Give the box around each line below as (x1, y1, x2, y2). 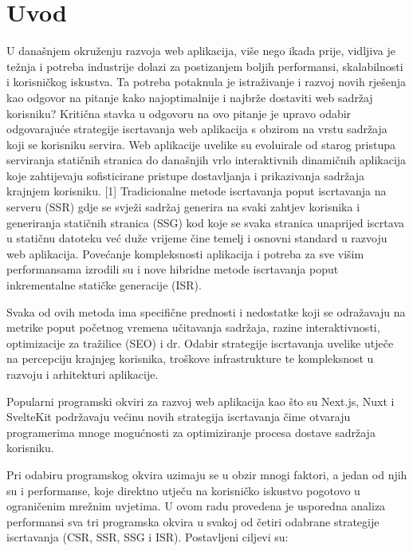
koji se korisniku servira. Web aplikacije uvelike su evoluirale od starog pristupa (6, 136, 396, 152)
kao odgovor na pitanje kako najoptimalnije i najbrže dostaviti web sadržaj (6, 89, 373, 105)
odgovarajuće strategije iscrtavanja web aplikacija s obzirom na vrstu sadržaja (6, 120, 387, 137)
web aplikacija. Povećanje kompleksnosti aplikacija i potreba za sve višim (6, 245, 364, 262)
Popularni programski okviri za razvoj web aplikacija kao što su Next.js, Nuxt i (6, 392, 395, 409)
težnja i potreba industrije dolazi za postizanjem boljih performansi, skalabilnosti (6, 57, 403, 74)
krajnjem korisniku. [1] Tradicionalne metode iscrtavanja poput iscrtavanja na (6, 183, 387, 199)
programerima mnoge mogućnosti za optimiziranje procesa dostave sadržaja (6, 423, 376, 440)
